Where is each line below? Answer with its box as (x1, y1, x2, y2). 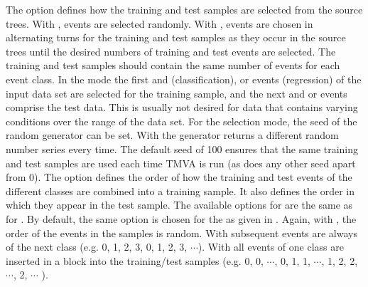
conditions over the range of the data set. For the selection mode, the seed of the (6, 113, 357, 128)
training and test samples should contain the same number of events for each (6, 58, 340, 73)
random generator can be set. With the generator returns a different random (6, 127, 339, 142)
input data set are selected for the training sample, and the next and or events (6, 85, 347, 100)
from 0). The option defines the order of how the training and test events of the (6, 169, 352, 184)
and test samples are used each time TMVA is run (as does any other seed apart (6, 155, 356, 170)
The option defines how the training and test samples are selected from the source (6, 2, 363, 16)
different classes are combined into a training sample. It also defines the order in (6, 183, 355, 198)
